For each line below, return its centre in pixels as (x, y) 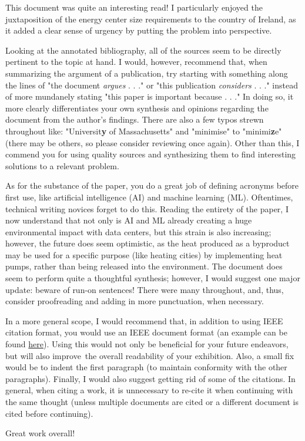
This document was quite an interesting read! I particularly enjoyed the (134, 7)
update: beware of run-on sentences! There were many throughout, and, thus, (145, 289)
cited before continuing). (49, 413)
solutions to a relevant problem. (62, 165)
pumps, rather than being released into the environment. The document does (144, 266)
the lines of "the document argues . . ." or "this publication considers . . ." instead (152, 85)
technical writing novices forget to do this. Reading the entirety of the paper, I (147, 208)
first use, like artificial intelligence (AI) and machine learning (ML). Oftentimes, (149, 197)
